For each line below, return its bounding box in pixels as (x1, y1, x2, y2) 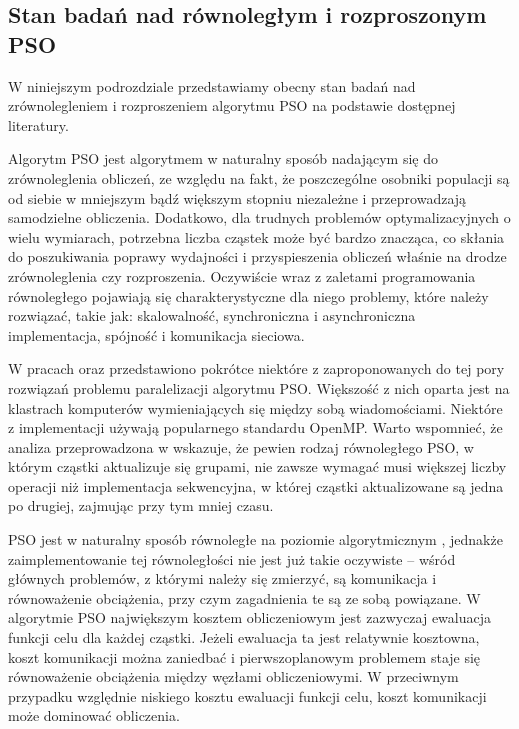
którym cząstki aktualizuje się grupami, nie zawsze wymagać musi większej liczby (8, 456, 507, 477)
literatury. (8, 114, 69, 135)
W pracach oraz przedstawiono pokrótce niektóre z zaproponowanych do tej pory (8, 358, 505, 379)
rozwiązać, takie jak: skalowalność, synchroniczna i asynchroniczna (8, 305, 416, 326)
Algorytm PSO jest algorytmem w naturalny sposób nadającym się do (8, 148, 438, 169)
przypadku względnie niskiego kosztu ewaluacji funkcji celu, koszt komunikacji (8, 685, 487, 706)
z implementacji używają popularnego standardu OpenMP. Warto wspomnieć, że (8, 417, 503, 438)
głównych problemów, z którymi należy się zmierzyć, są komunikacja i (8, 568, 437, 589)
